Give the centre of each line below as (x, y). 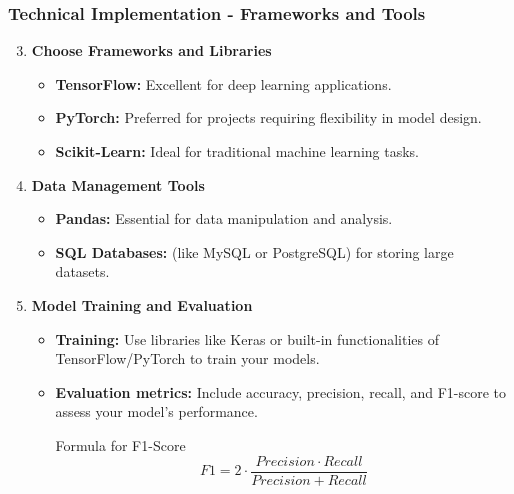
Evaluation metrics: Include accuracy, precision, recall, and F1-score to (280, 391)
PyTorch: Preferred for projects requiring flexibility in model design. (268, 117)
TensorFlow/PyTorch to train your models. (187, 358)
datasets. (82, 271)
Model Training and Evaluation (142, 304)
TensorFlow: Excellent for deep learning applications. (223, 83)
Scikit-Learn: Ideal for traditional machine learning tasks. (237, 151)
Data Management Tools (118, 184)
